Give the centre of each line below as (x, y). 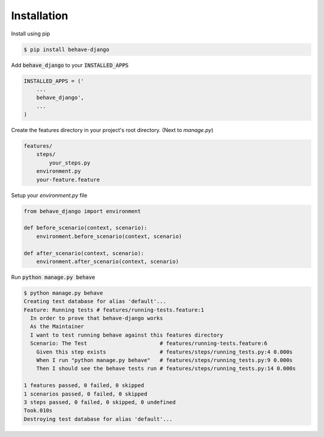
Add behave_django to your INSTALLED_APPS (70, 65)
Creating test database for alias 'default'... (95, 301)
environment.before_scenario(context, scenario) (109, 236)
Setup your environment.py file (49, 195)
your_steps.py (70, 163)
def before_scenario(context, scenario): (85, 228)
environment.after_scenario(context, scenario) (108, 261)
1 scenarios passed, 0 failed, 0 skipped (85, 394)
